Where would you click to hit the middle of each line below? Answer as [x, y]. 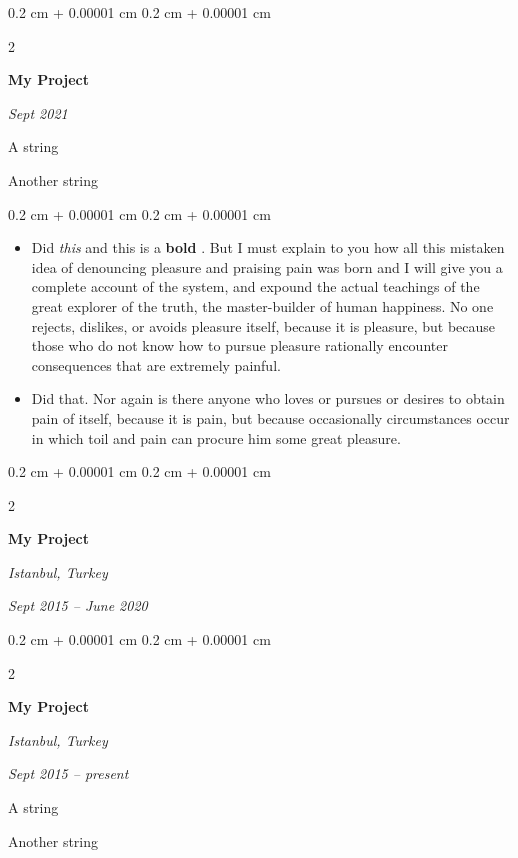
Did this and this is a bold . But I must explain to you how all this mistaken [268, 247]
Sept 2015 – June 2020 [78, 605]
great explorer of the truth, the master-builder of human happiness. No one [262, 305]
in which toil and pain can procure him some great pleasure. [216, 437]
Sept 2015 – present [68, 773]
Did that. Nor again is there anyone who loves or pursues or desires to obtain [268, 398]
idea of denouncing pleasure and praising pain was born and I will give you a [267, 266]
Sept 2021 [38, 112]
